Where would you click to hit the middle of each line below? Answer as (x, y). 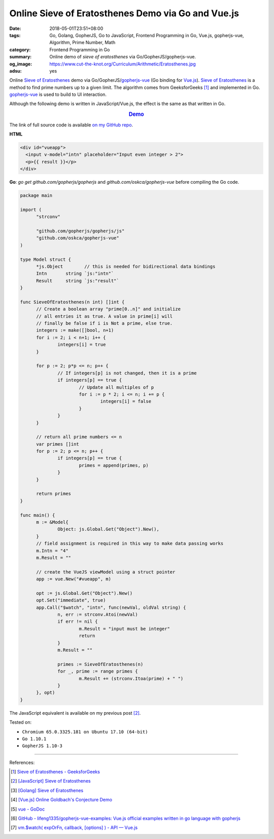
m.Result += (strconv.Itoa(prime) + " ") (131, 678)
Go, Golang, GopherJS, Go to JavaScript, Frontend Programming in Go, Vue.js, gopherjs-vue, (147, 35)
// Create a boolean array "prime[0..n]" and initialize (109, 309)
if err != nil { (78, 622)
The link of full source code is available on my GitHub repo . (71, 125)
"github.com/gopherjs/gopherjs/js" (80, 231)
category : (20, 49)
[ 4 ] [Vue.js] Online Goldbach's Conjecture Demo (62, 800)
